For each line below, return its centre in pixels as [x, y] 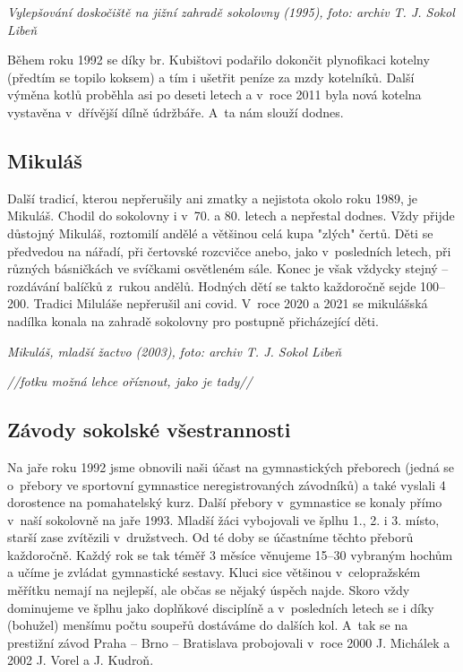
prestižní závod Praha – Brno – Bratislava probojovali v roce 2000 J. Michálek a [229, 642]
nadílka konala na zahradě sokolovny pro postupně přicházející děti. [193, 320]
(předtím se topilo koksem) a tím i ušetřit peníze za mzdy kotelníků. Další [211, 77]
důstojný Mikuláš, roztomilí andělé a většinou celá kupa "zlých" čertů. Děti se [220, 233]
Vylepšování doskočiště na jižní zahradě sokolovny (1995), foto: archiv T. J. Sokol [231, 12]
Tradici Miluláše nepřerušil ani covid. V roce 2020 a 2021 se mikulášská [231, 303]
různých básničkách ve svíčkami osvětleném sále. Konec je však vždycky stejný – [228, 268]
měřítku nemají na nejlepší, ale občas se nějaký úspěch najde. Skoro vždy [209, 590]
